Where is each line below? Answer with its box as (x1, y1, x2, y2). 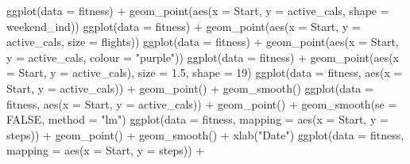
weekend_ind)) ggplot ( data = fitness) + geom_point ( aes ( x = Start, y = (6, 17, 361, 34)
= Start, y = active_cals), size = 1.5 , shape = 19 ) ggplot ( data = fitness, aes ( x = (6, 64, 403, 81)
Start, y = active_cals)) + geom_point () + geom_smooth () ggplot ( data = (6, 79, 373, 96)
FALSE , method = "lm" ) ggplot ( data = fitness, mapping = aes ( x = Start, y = (6, 111, 389, 128)
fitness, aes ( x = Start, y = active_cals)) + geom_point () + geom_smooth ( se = (6, 95, 397, 112)
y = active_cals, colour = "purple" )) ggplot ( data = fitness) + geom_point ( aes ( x (6, 48, 400, 65)
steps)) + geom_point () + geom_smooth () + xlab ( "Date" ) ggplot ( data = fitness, (6, 126, 404, 143)
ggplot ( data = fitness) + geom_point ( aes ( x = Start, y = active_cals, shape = (6, 2, 389, 18)
